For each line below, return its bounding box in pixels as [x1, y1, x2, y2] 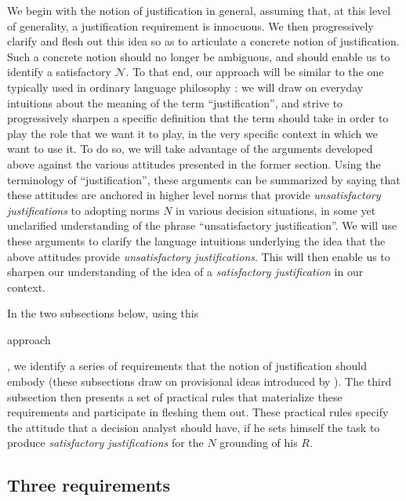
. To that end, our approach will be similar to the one [125, 64, 384, 80]
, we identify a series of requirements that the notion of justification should [7, 358, 368, 374]
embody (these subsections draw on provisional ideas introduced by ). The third [7, 373, 392, 390]
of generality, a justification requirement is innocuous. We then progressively [7, 17, 374, 34]
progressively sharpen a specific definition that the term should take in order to [7, 110, 389, 126]
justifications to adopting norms [7, 201, 160, 218]
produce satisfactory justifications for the [7, 434, 204, 451]
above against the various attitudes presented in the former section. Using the [7, 155, 381, 172]
